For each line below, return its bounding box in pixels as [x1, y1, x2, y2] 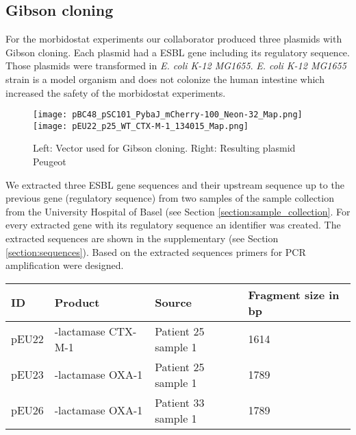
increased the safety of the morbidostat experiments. [5, 85, 226, 99]
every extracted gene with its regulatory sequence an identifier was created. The [5, 217, 341, 232]
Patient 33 [155, 394, 205, 410]
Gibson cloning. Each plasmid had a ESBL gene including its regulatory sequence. [5, 45, 350, 59]
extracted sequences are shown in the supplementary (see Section [5, 231, 279, 246]
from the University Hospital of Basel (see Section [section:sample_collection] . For [5, 204, 351, 218]
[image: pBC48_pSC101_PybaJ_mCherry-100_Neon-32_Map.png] [33, 110, 303, 120]
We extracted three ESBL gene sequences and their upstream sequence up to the [5, 177, 344, 191]
